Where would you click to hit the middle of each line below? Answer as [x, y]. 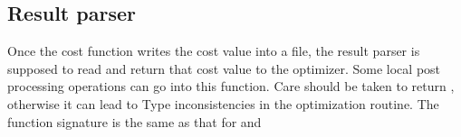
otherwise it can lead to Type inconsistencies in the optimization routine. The [223, 103]
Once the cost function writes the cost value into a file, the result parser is [214, 51]
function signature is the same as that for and [134, 121]
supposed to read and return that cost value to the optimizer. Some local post [224, 68]
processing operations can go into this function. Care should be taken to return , [231, 86]
